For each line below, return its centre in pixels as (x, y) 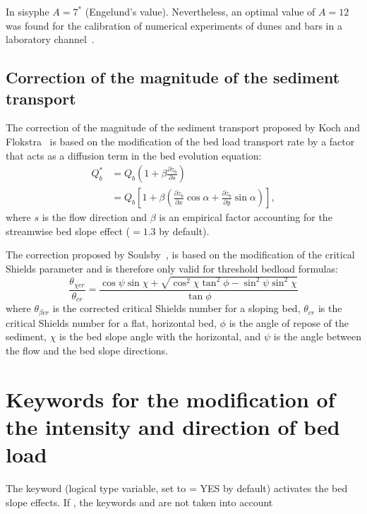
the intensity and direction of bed (173, 426)
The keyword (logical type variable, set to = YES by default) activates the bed (177, 488)
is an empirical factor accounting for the (246, 217)
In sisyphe (28, 11)
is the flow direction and (95, 217)
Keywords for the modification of (170, 399)
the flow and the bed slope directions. (87, 351)
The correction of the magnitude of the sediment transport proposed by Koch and (183, 127)
